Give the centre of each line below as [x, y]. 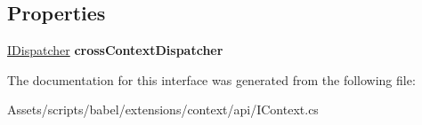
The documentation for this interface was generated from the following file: [211, 79]
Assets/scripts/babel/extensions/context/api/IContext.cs [163, 109]
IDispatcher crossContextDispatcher [115, 50]
